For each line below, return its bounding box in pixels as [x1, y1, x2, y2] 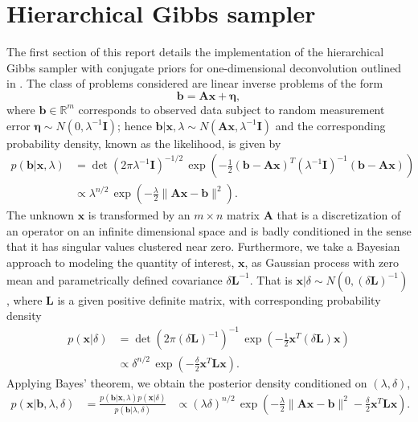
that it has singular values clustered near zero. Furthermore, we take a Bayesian [6, 238, 400, 255]
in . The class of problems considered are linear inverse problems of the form [6, 75, 383, 92]
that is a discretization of [277, 207, 401, 223]
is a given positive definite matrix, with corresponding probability [57, 291, 381, 308]
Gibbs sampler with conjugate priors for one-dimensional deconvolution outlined [6, 59, 402, 76]
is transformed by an [88, 207, 191, 223]
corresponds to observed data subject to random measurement [78, 100, 385, 117]
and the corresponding [275, 117, 386, 133]
